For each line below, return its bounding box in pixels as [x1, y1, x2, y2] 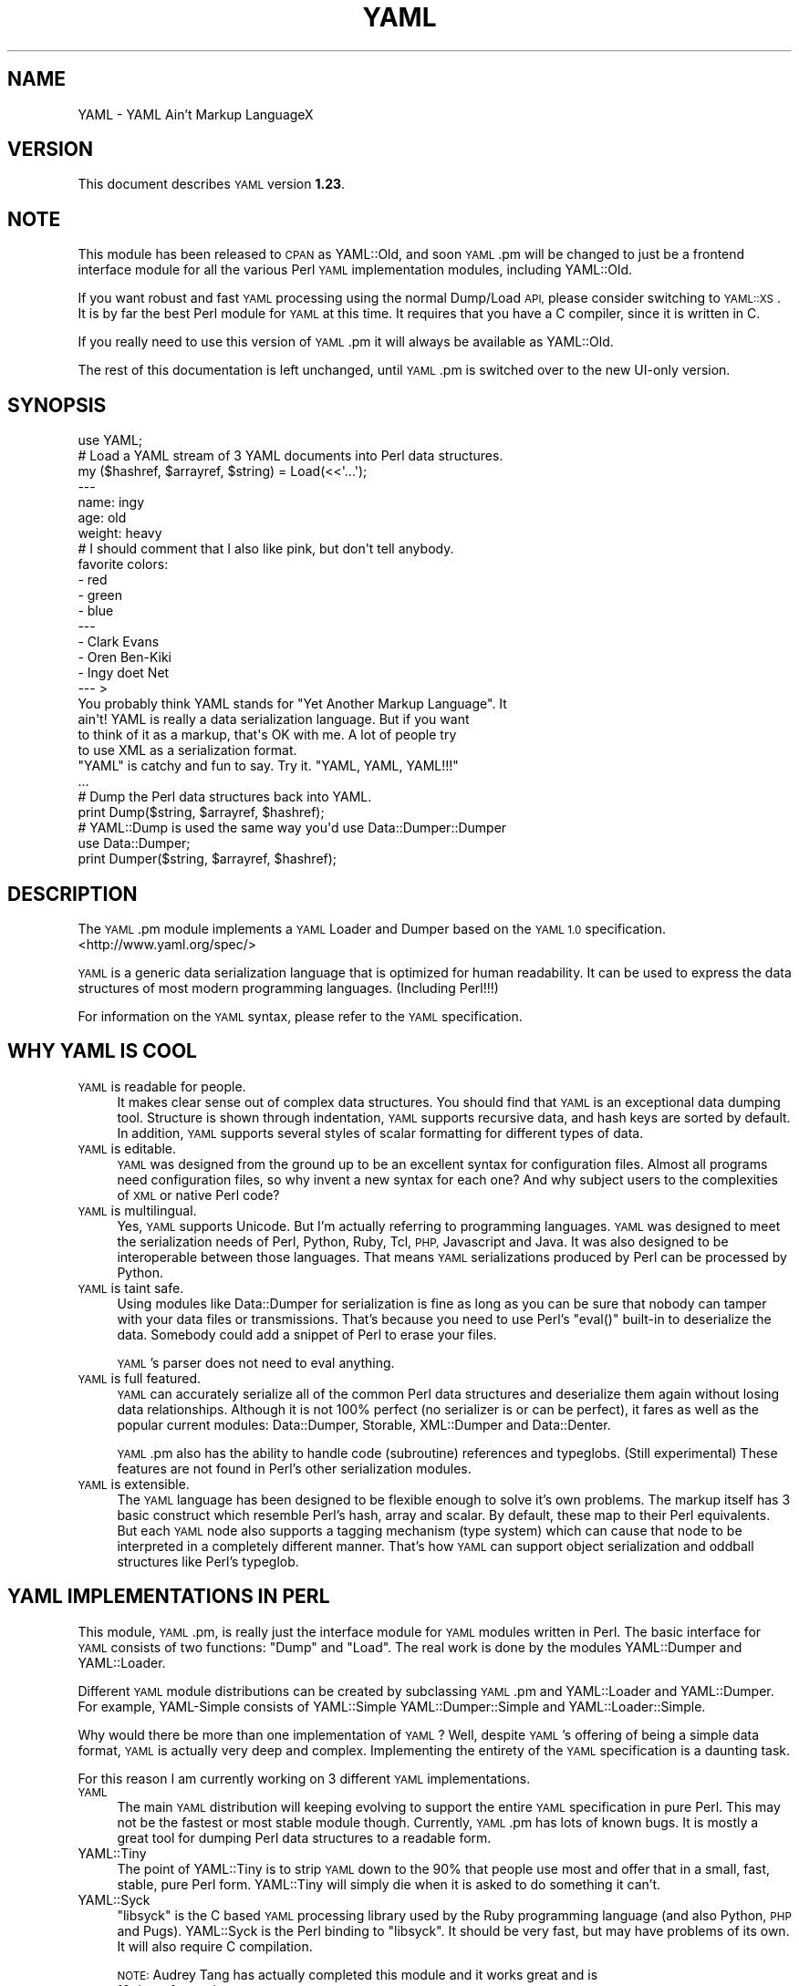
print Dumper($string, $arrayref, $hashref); [78, 851, 337, 867]
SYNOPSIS [7, 393, 107, 417]
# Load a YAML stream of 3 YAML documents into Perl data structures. [78, 448, 503, 464]
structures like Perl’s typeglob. [117, 1553, 299, 1569]
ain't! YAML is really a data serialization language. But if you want [78, 711, 470, 728]
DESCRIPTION [7, 882, 138, 905]
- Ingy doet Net [78, 665, 170, 681]
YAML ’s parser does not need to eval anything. [117, 1354, 395, 1371]
